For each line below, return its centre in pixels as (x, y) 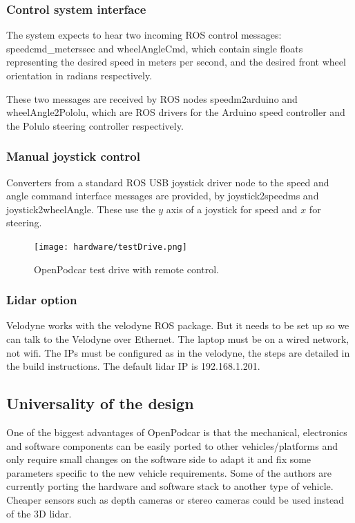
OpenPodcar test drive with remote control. (126, 269)
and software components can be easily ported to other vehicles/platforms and (172, 445)
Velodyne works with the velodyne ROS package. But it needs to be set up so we (178, 325)
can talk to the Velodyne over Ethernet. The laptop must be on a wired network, (178, 339)
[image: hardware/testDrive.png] (111, 247)
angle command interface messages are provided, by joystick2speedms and (163, 196)
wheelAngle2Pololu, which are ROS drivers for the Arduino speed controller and (176, 112)
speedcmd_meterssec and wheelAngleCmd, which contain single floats (155, 48)
